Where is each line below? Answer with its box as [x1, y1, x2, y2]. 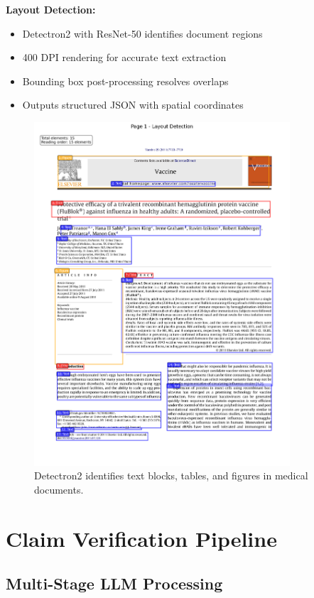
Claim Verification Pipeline [6, 523, 277, 553]
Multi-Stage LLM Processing [6, 572, 223, 594]
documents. [34, 482, 84, 496]
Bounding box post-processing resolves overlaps [22, 73, 229, 88]
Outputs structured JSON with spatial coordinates [22, 97, 244, 112]
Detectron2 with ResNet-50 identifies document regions [22, 26, 263, 40]
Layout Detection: [6, 2, 96, 16]
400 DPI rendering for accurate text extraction [22, 50, 227, 65]
